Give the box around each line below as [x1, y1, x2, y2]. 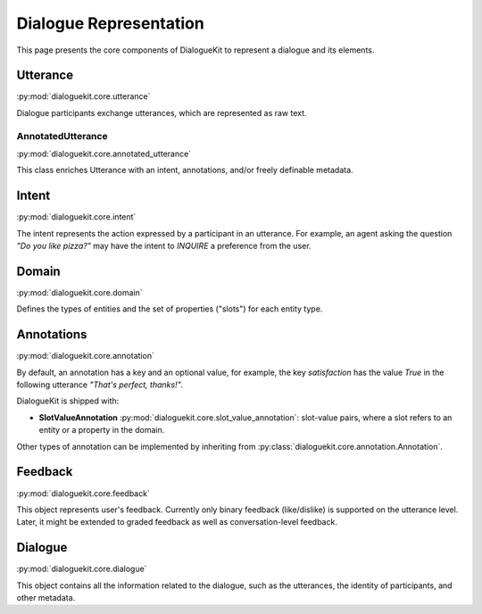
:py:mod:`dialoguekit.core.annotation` [16, 351, 155, 361]
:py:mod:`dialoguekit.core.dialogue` [16, 563, 147, 575]
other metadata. [16, 592, 76, 602]
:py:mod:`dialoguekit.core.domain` [16, 286, 143, 298]
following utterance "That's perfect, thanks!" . [16, 379, 184, 390]
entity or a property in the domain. [38, 425, 165, 436]
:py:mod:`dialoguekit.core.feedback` [16, 487, 151, 499]
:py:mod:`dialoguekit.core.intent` [16, 212, 137, 222]
